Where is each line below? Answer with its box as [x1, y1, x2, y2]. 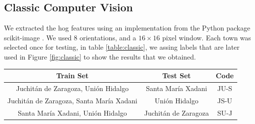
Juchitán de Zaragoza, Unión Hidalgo [16, 83, 129, 93]
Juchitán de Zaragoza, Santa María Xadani [7, 95, 137, 105]
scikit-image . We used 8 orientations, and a [4, 32, 136, 42]
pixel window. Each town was [162, 32, 251, 42]
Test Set [162, 70, 191, 81]
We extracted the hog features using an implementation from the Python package [4, 23, 251, 33]
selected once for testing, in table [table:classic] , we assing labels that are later [4, 42, 240, 52]
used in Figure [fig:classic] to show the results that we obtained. [4, 51, 196, 62]
